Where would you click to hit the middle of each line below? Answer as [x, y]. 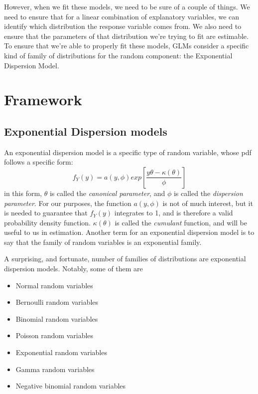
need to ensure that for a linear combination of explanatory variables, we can [122, 16]
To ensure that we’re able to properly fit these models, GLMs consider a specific [127, 46]
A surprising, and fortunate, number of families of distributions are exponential [125, 259]
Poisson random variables [55, 335]
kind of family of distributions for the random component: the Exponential [118, 55]
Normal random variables [54, 285]
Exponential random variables [61, 352]
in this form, [23, 193]
